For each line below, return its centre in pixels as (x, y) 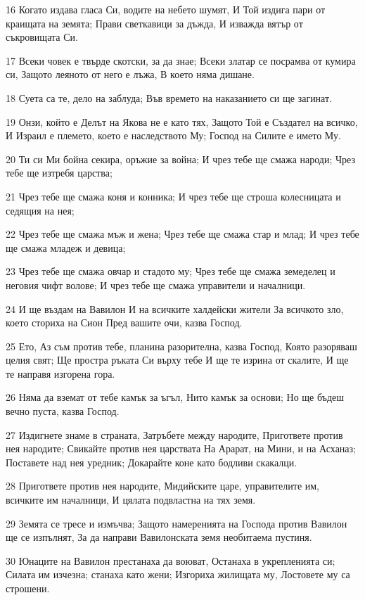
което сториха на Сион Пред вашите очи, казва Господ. (124, 323)
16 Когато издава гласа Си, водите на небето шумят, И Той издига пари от (166, 9)
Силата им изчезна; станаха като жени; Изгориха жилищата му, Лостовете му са (178, 574)
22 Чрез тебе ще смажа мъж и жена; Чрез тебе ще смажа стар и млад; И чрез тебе (182, 234)
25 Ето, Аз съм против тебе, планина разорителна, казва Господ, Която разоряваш (181, 346)
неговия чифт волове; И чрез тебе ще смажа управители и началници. (156, 285)
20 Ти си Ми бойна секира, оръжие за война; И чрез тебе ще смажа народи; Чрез (181, 159)
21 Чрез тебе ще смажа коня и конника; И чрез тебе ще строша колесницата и (173, 196)
